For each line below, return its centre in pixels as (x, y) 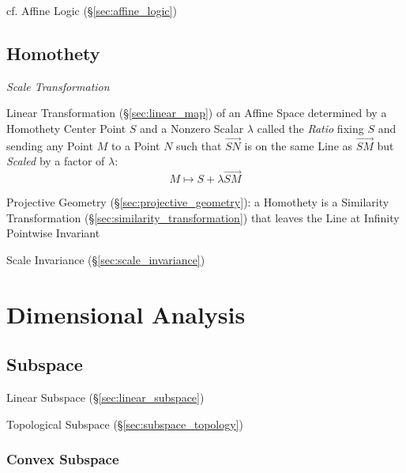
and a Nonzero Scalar (192, 128)
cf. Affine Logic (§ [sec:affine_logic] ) (92, 10)
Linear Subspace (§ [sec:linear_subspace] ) (105, 397)
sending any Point (50, 145)
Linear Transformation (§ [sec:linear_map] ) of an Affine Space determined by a (197, 113)
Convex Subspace (63, 459)
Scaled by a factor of (56, 161)
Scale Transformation (58, 86)
